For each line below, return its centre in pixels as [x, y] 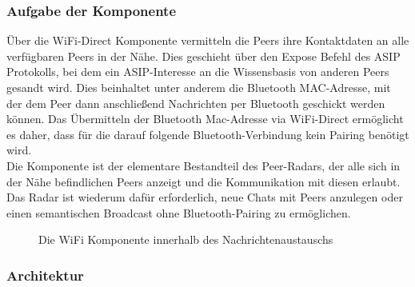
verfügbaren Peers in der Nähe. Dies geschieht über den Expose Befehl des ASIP [204, 56]
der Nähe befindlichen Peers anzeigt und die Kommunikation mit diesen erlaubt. [204, 181]
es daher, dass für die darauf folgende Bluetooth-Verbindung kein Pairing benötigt [208, 134]
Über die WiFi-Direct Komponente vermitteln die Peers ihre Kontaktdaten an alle [208, 40]
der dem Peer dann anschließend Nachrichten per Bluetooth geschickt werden [196, 103]
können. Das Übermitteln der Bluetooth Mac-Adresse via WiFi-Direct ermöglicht [205, 119]
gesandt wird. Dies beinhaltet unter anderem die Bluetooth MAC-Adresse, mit [199, 87]
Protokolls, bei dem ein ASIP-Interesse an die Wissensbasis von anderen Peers [198, 72]
